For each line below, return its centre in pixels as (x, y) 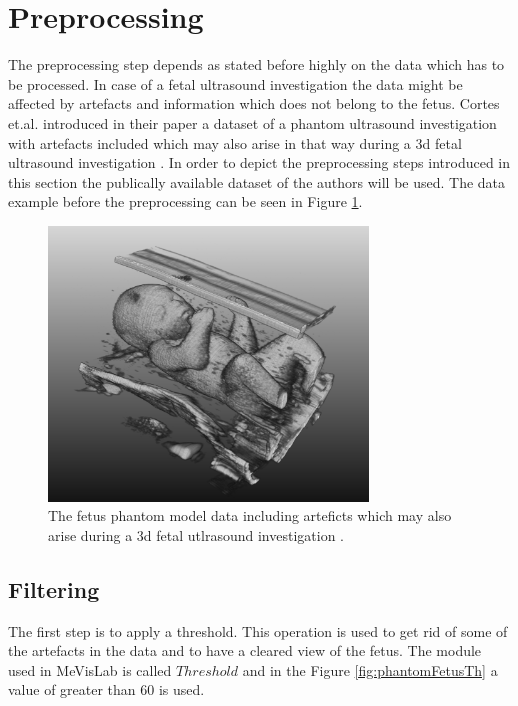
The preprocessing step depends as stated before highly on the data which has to (256, 64)
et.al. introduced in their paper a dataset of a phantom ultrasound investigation (252, 122)
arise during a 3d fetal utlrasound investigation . (196, 534)
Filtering (54, 588)
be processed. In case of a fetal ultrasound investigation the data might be (235, 83)
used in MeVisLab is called (90, 669)
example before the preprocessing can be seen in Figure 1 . (185, 201)
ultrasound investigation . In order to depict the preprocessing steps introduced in (259, 162)
